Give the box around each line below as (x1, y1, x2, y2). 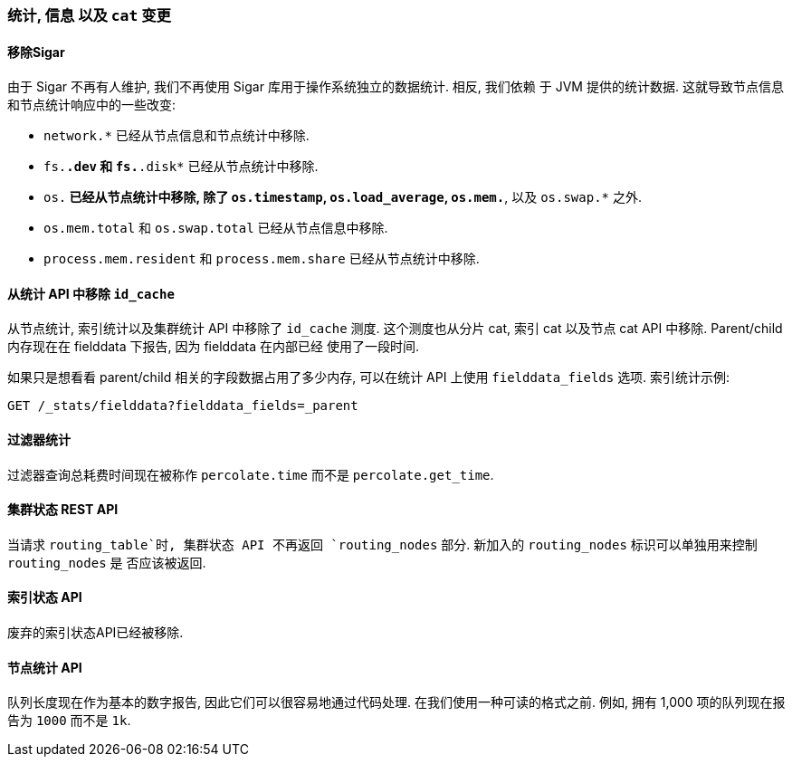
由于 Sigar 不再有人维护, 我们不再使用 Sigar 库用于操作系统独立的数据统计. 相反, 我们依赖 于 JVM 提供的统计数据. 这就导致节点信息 (7, 79, 784, 95)
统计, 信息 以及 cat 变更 (7, 6, 171, 24)
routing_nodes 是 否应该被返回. (7, 554, 206, 570)
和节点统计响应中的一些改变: (7, 97, 177, 113)
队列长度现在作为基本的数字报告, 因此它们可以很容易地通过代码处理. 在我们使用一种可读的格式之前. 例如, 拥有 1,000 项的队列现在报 (7, 694, 786, 711)
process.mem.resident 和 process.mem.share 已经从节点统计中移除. (43, 251, 480, 267)
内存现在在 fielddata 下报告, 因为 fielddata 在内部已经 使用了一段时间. (7, 339, 419, 355)
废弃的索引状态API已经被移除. (7, 625, 184, 641)
